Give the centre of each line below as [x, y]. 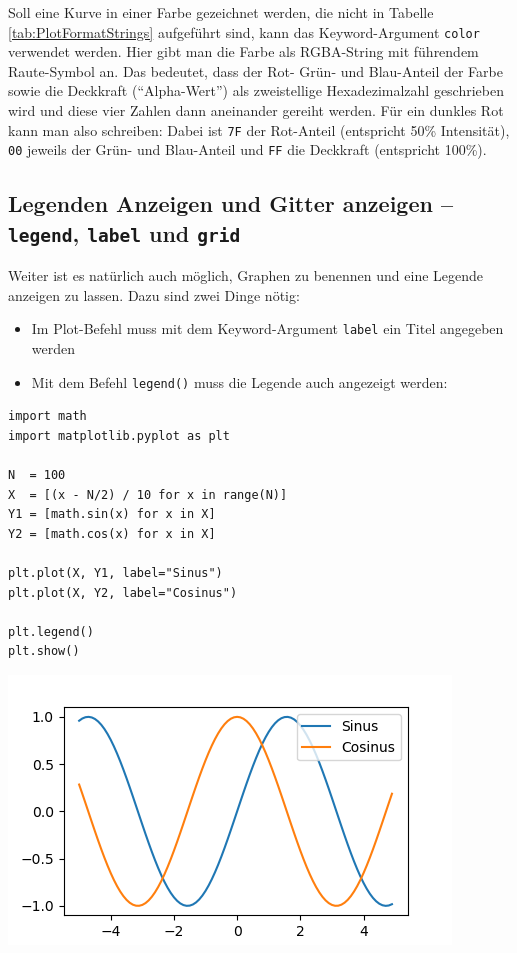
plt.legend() [51, 631]
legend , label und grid [124, 232]
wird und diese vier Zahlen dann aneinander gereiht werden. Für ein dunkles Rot [256, 110]
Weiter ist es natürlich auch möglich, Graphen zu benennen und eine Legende [246, 275]
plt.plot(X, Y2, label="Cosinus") [123, 592]
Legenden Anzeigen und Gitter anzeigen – [231, 203]
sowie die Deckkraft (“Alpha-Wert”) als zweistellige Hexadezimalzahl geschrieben [256, 90]
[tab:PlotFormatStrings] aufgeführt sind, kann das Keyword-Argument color [244, 31]
